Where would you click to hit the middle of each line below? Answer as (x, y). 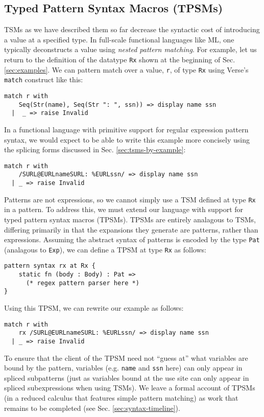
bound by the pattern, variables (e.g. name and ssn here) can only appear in (123, 368)
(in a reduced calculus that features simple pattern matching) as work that (121, 398)
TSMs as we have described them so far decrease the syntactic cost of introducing (132, 29)
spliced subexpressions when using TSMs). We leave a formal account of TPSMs (130, 388)
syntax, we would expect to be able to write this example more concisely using (127, 139)
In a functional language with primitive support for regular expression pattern (126, 129)
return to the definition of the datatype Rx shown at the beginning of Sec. (120, 59)
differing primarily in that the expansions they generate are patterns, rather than (131, 229)
